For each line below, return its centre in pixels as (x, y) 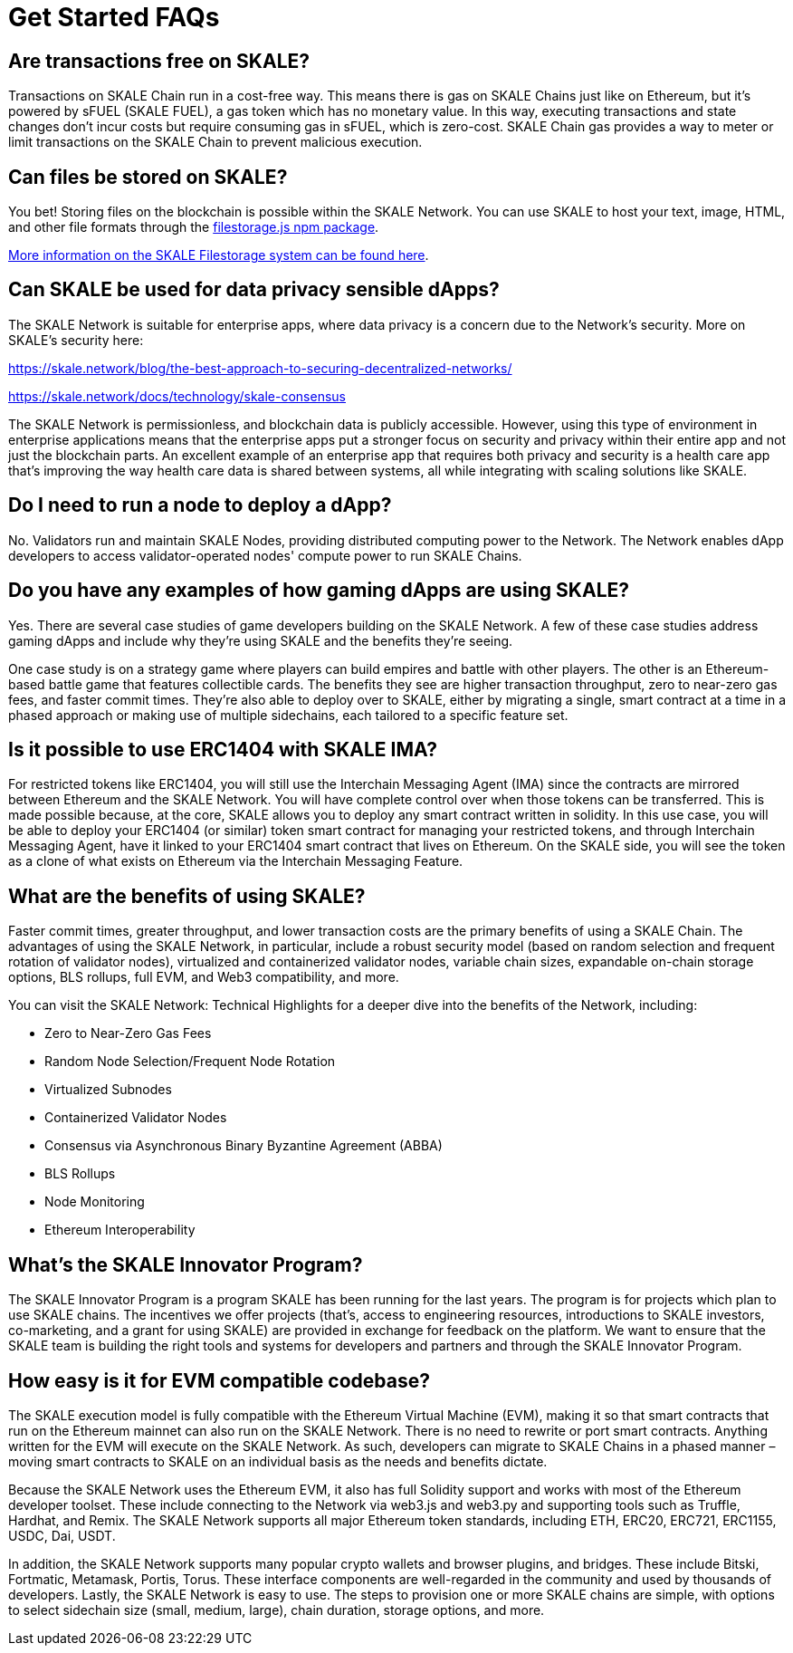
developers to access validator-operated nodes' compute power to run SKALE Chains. (265, 555)
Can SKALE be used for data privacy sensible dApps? (254, 290)
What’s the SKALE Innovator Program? (186, 1264)
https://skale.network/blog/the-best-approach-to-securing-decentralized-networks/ (260, 368)
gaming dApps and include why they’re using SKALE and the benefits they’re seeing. (261, 640)
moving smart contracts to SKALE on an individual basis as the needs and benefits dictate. (278, 1461)
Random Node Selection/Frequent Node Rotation (190, 1062)
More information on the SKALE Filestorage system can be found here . (219, 255)
